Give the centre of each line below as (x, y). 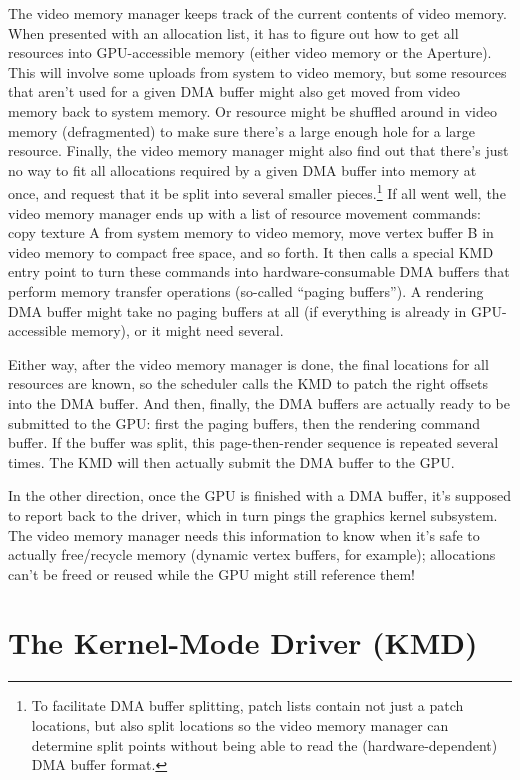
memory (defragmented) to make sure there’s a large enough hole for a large (242, 130)
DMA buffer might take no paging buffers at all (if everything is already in (237, 310)
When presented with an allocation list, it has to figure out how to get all (233, 32)
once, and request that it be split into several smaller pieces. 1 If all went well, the (257, 191)
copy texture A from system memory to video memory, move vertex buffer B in (251, 232)
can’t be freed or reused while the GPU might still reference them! (212, 573)
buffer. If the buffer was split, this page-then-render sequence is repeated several (253, 442)
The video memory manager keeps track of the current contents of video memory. (257, 13)
